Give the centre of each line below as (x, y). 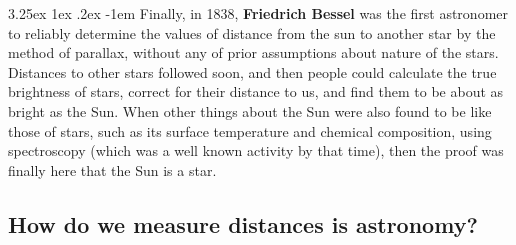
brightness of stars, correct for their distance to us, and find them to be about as (256, 91)
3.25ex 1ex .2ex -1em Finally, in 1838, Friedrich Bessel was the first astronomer (258, 13)
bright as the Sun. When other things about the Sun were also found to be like (250, 110)
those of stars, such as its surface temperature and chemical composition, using (250, 130)
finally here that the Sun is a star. (112, 169)
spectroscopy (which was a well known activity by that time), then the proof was (256, 150)
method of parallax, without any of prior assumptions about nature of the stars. (253, 52)
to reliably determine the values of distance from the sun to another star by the (252, 32)
